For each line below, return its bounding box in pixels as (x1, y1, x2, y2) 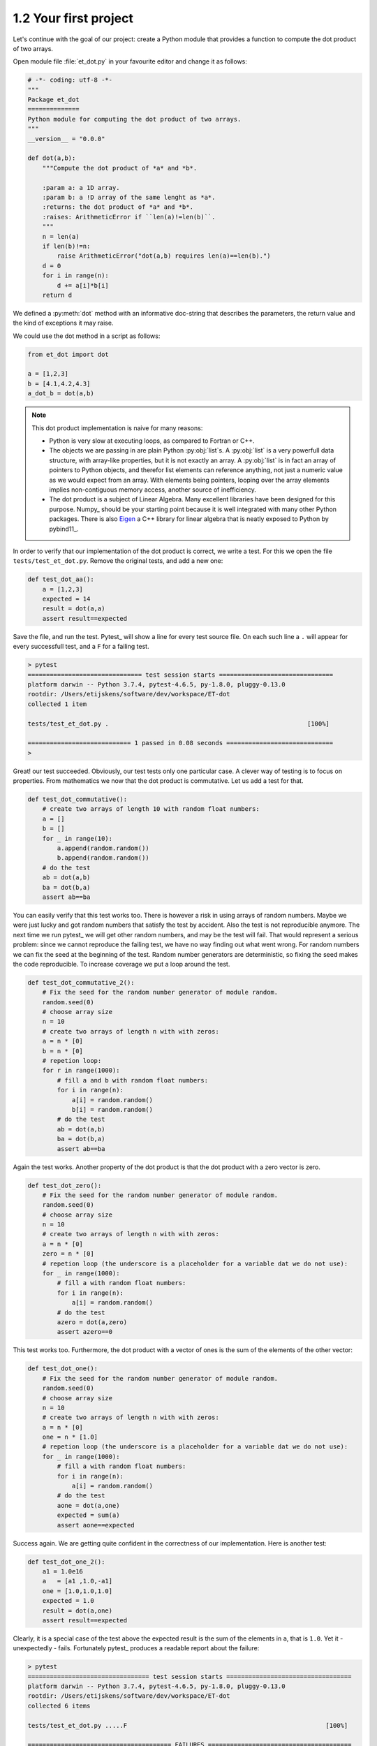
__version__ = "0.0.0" (27, 135, 105, 142)
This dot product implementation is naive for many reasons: (31, 423, 203, 432)
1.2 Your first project (13, 10, 134, 26)
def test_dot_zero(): (27, 1181, 102, 1189)
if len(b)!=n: (42, 242, 91, 250)
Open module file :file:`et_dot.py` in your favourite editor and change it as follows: (13, 57, 248, 66)
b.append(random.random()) (57, 854, 149, 862)
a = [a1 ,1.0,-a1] (42, 1577, 113, 1585)
